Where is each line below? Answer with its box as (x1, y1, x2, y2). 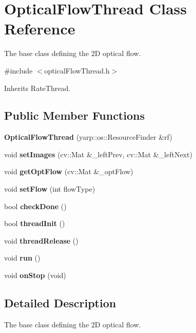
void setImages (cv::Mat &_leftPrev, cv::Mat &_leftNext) (4, 149, 192, 159)
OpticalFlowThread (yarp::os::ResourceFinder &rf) (4, 132, 172, 142)
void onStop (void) (4, 270, 66, 281)
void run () (4, 252, 41, 263)
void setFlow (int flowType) (4, 183, 95, 194)
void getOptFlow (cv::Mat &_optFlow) (4, 166, 133, 177)
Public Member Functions (4, 107, 145, 123)
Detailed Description (4, 295, 116, 311)
